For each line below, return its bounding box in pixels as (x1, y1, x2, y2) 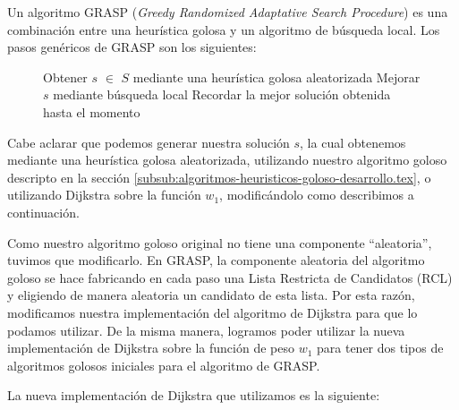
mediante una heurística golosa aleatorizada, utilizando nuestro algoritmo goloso (7, 150, 447, 169)
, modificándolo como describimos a (219, 185, 414, 204)
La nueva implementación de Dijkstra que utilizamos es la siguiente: (7, 386, 380, 405)
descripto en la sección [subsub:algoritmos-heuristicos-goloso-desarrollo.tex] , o (7, 167, 431, 186)
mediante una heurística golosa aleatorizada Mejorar (132, 67, 421, 86)
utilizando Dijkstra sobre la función (7, 185, 201, 204)
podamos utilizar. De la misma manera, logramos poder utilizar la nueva (7, 320, 405, 339)
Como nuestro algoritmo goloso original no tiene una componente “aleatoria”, (7, 233, 432, 252)
